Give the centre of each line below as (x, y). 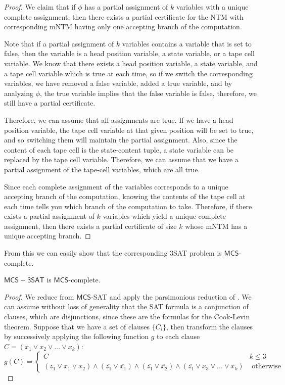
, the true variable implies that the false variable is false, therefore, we (148, 93)
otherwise (267, 367)
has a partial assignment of (126, 7)
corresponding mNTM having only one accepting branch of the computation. (123, 27)
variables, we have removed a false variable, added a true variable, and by (118, 83)
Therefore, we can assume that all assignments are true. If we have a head (119, 119)
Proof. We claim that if (40, 7)
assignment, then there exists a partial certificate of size (90, 226)
